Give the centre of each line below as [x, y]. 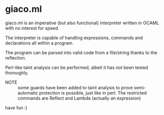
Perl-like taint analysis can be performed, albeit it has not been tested [77, 67]
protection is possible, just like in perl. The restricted [93, 93]
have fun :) [16, 108]
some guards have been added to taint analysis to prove [75, 87]
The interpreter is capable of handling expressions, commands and [74, 38]
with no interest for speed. [32, 28]
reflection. [16, 57]
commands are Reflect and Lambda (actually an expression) [79, 98]
